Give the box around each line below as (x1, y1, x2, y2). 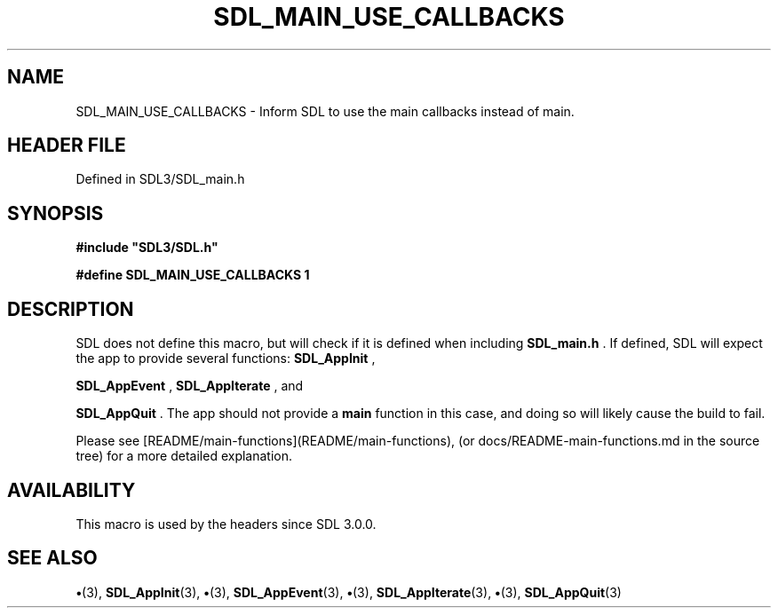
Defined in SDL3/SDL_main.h (75, 171, 245, 187)
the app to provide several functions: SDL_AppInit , (75, 351, 376, 367)
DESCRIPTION (7, 297, 134, 320)
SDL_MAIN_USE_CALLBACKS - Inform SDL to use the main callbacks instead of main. (75, 103, 575, 119)
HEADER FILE (7, 134, 126, 157)
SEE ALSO (7, 547, 98, 570)
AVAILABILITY (7, 478, 136, 501)
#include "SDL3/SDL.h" (75, 240, 218, 256)
